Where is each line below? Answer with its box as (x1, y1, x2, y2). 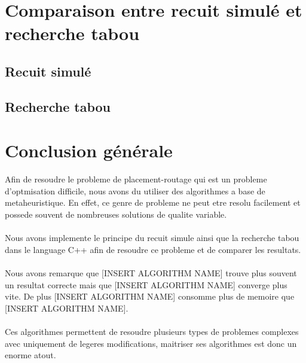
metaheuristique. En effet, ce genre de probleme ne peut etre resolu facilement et (5, 196, 301, 209)
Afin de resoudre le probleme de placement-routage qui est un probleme (5, 173, 267, 185)
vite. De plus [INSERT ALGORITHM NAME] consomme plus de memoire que (5, 290, 295, 303)
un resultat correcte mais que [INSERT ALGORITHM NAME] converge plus (5, 278, 287, 291)
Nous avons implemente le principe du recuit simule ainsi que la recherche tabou (5, 231, 299, 244)
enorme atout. (5, 349, 56, 361)
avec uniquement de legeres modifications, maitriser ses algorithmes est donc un (5, 337, 297, 349)
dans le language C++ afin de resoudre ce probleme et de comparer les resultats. (5, 243, 301, 255)
